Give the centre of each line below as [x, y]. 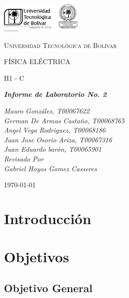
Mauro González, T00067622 [47, 110]
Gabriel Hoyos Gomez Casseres [50, 168]
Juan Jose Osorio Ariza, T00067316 [58, 139]
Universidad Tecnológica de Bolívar [60, 45]
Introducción [48, 218]
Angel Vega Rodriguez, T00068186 [55, 130]
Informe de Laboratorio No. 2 [55, 94]
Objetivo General [48, 287]
